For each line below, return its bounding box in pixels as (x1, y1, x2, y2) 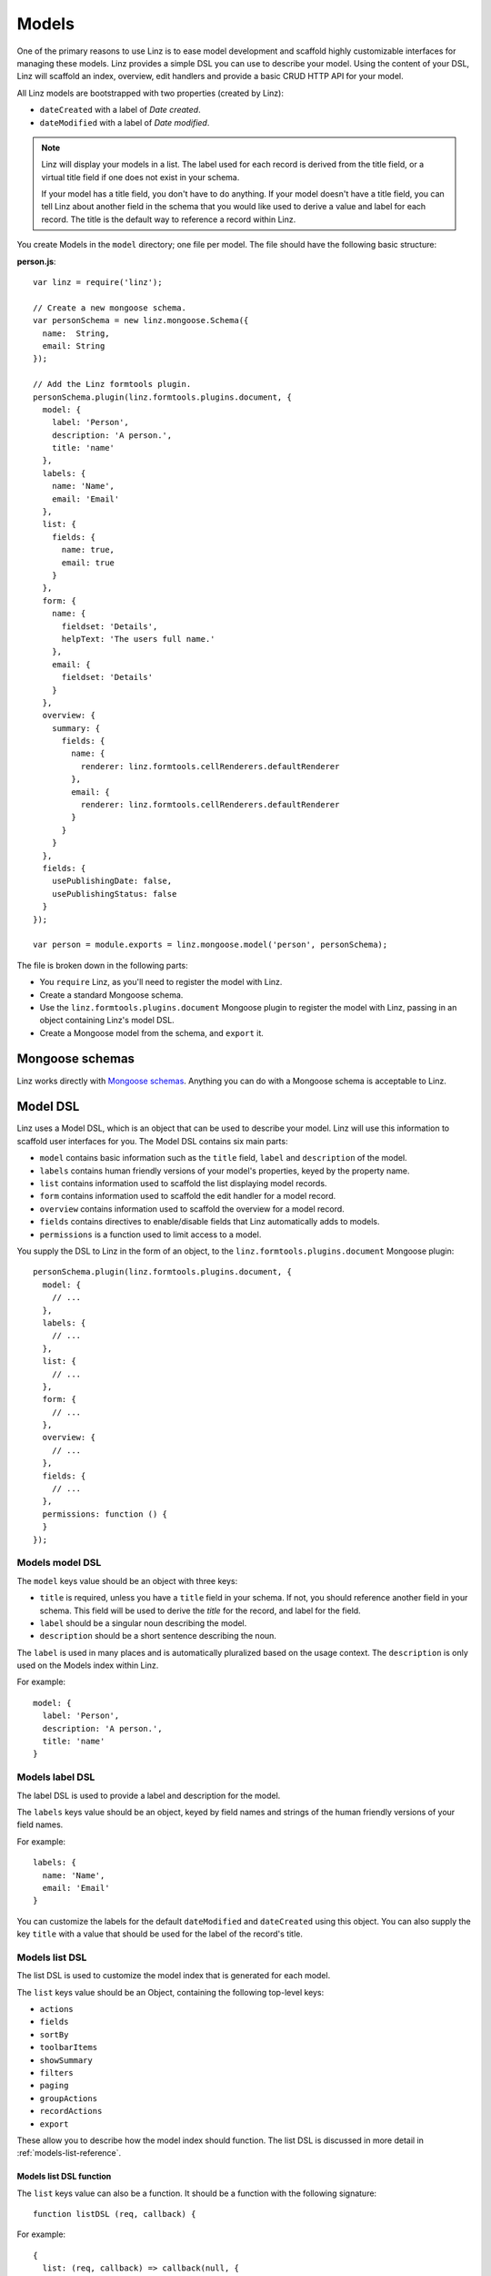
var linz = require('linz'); (33, 278, 163, 288)
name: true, (61, 544, 115, 555)
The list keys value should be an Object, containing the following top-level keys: (16, 1986, 325, 1997)
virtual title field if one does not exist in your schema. (41, 171, 240, 182)
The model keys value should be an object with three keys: (16, 1575, 238, 1586)
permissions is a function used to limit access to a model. (39, 1229, 262, 1240)
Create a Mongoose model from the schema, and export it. (39, 1027, 264, 1038)
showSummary (39, 2055, 93, 2066)
